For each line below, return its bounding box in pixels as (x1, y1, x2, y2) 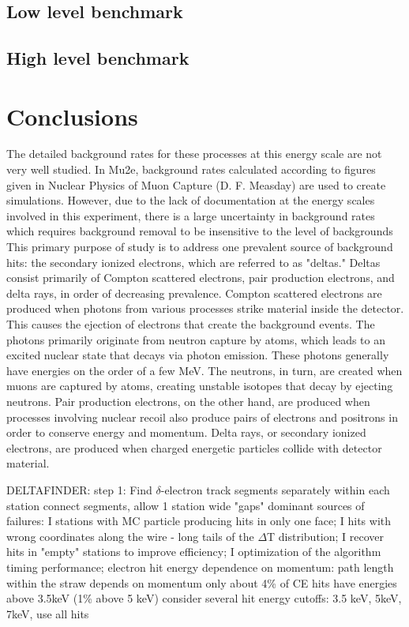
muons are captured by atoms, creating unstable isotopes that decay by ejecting (6, 377, 393, 394)
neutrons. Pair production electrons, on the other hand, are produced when (6, 392, 370, 409)
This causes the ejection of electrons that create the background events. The (6, 316, 375, 332)
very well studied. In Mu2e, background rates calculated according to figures (6, 161, 376, 178)
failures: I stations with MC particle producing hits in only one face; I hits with (6, 512, 392, 529)
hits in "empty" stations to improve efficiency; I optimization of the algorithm (6, 543, 381, 560)
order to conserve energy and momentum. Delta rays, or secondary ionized (6, 424, 366, 441)
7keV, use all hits (6, 605, 89, 621)
